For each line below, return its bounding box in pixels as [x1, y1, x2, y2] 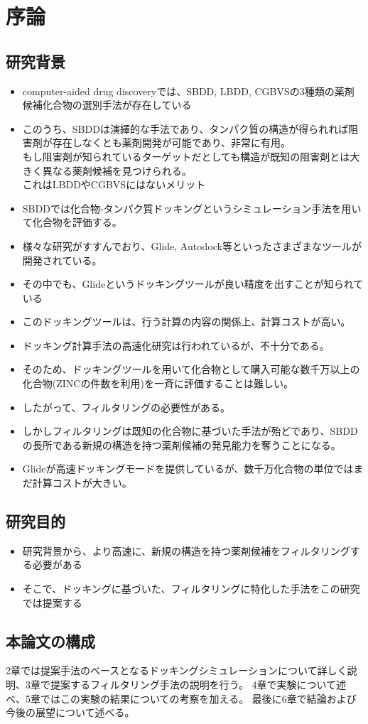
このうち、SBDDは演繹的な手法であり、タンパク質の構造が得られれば [22, 121, 349, 136]
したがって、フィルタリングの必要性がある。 [22, 399, 231, 414]
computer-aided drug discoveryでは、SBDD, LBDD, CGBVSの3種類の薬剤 [22, 83, 355, 98]
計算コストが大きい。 [32, 475, 132, 490]
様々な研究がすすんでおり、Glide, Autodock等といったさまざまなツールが [22, 238, 362, 253]
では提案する [22, 595, 82, 610]
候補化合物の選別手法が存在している [22, 97, 192, 112]
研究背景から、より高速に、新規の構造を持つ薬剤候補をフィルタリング [22, 543, 350, 558]
